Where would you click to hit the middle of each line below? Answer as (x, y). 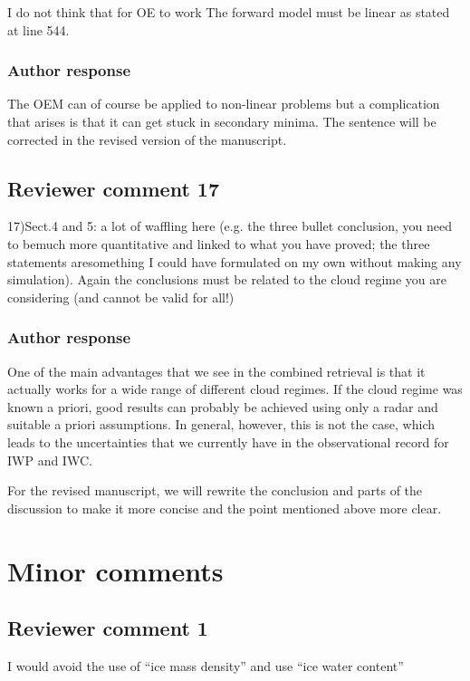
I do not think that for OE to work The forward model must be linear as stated (229, 12)
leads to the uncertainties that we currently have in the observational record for (228, 441)
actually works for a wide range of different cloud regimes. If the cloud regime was (235, 389)
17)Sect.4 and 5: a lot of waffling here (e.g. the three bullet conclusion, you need (230, 226)
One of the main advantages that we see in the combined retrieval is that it (216, 371)
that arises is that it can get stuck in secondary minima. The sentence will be (222, 121)
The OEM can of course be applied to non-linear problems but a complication (224, 104)
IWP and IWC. (50, 460)
